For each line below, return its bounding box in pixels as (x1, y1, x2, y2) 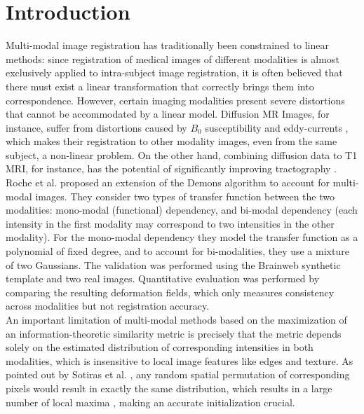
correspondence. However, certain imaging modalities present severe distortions (6, 92, 345, 107)
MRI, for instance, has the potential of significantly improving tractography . (6, 161, 337, 176)
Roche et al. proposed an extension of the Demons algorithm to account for (6, 175, 330, 190)
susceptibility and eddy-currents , (205, 120, 349, 134)
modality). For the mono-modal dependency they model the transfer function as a (6, 230, 358, 244)
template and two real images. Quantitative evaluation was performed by (6, 271, 320, 286)
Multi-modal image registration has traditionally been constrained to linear (6, 38, 329, 53)
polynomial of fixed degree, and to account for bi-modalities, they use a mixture (6, 244, 349, 258)
